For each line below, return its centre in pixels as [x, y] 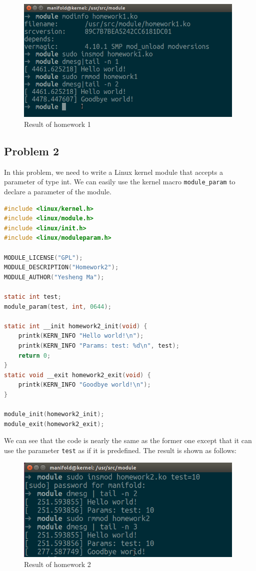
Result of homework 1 [57, 124]
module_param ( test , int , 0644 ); [58, 306]
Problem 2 [31, 151]
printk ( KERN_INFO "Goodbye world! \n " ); [84, 385]
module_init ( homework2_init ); [54, 414]
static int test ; [33, 296]
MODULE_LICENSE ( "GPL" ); [43, 258]
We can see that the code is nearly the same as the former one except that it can [128, 440]
